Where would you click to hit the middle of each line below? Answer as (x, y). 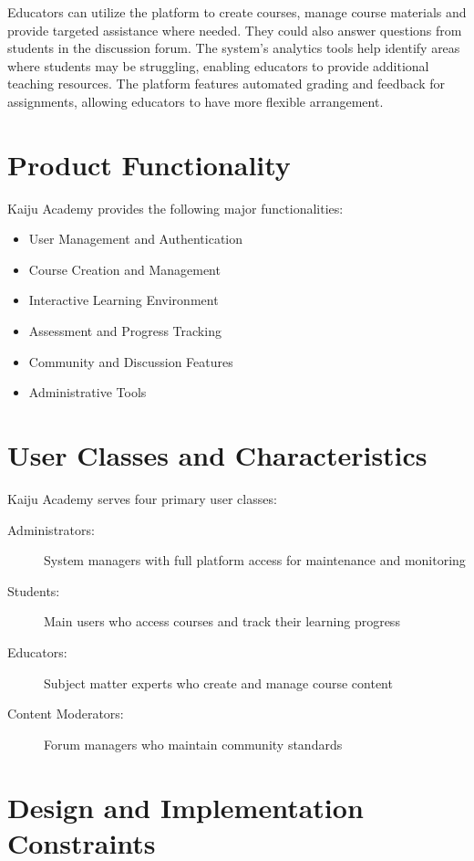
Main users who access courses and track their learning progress (222, 621)
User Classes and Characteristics (217, 455)
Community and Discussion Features (131, 361)
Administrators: (51, 529)
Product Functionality (149, 164)
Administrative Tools (88, 392)
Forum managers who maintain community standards (193, 744)
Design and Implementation (185, 807)
